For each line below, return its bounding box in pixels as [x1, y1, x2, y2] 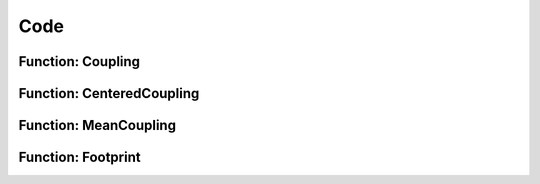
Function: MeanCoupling [18, 117, 177, 134]
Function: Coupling [18, 53, 140, 70]
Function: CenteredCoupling [18, 85, 200, 102]
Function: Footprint [18, 149, 141, 166]
